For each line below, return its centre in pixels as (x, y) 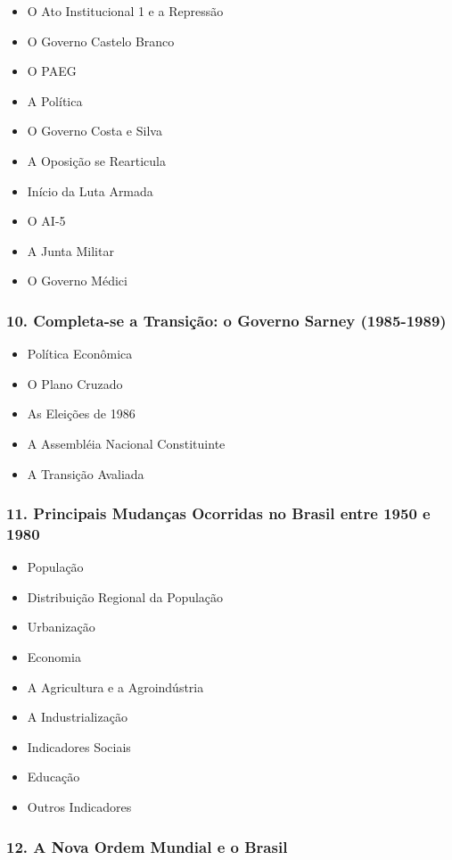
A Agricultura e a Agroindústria (115, 686)
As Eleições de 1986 (81, 413)
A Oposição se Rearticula (96, 160)
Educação (53, 777)
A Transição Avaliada (86, 473)
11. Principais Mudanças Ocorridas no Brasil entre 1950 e (218, 513)
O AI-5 (46, 221)
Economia (54, 657)
